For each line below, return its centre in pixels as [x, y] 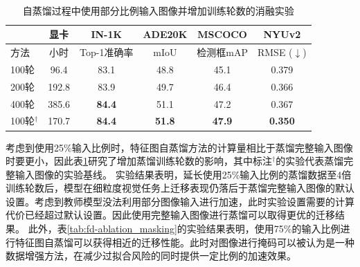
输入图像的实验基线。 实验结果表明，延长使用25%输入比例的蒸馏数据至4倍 [183, 174]
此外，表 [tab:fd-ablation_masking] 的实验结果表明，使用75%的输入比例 [184, 229]
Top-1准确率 [107, 52]
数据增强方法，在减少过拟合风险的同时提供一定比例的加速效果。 [151, 256]
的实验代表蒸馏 [310, 161]
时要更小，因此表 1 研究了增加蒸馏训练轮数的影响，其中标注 [139, 161]
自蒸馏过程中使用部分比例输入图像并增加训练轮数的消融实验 [158, 10]
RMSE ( [275, 52]
